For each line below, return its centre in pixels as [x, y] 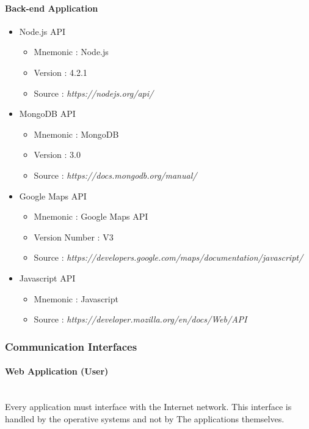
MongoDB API [47, 114]
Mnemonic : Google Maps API [91, 216]
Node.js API [42, 31]
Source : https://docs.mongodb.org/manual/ [115, 175]
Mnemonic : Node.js [71, 52]
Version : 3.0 [57, 155]
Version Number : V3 [74, 237]
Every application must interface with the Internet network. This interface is [148, 406]
